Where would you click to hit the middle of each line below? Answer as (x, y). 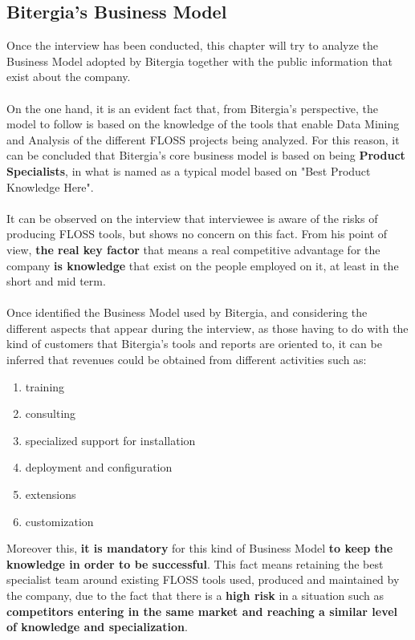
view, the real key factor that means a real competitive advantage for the (193, 249)
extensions (51, 494)
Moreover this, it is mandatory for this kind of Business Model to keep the (200, 548)
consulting (51, 413)
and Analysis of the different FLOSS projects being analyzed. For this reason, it (203, 139)
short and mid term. (56, 281)
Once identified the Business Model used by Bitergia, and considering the (187, 312)
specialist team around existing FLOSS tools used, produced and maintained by (203, 579)
